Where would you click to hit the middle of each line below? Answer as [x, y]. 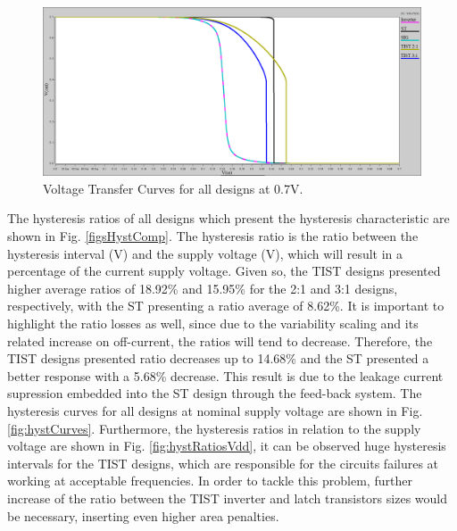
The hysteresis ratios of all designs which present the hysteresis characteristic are [228, 218]
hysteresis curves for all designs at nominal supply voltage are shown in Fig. [215, 410]
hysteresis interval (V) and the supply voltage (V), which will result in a [205, 253]
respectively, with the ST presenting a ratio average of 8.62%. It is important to [226, 306]
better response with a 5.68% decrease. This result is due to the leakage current [225, 375]
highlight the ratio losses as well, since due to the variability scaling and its [213, 323]
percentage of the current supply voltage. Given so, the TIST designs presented [224, 271]
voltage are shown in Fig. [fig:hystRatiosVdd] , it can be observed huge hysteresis [227, 446]
